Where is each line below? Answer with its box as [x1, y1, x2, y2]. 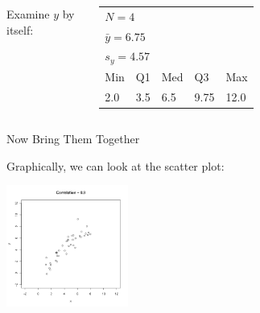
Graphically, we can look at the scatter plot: [6, 157, 225, 174]
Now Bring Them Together [6, 130, 140, 147]
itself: [6, 21, 34, 38]
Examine [6, 6, 50, 22]
